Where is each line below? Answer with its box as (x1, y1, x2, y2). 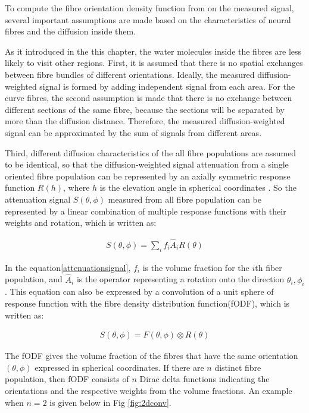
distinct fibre (214, 361, 261, 373)
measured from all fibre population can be (108, 193, 262, 205)
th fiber (255, 261, 282, 273)
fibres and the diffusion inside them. (5, 25, 136, 37)
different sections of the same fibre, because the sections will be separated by (5, 103, 285, 115)
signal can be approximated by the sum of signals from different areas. (5, 126, 262, 138)
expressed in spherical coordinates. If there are (35, 361, 204, 373)
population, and (5, 273, 63, 285)
